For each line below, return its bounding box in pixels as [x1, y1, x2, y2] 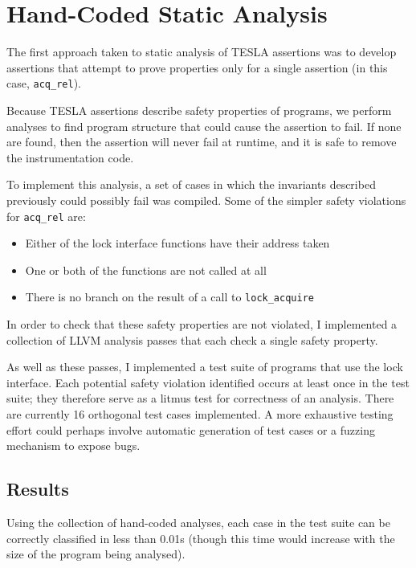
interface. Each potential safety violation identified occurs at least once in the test [6, 374, 410, 390]
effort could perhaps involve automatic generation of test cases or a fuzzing [6, 421, 375, 438]
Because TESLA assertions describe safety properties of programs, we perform [6, 101, 392, 118]
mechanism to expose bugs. [6, 437, 141, 454]
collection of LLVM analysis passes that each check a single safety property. [6, 331, 378, 348]
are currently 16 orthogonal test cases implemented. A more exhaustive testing [6, 406, 394, 422]
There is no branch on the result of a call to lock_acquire [25, 288, 314, 305]
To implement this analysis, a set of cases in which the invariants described [6, 176, 376, 193]
